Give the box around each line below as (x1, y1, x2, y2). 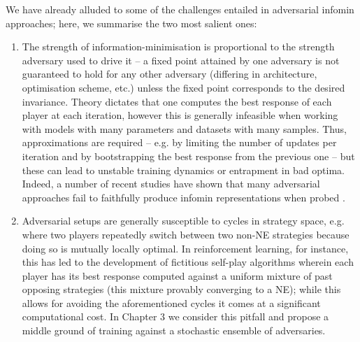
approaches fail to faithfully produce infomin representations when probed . (22, 190, 345, 204)
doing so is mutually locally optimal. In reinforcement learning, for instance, (22, 241, 349, 255)
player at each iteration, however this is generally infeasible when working (22, 108, 338, 122)
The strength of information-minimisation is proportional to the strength (22, 39, 335, 54)
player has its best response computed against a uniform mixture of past (22, 268, 333, 283)
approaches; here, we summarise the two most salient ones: (6, 15, 257, 30)
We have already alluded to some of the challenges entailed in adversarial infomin (6, 2, 354, 16)
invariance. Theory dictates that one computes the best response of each (22, 94, 332, 108)
